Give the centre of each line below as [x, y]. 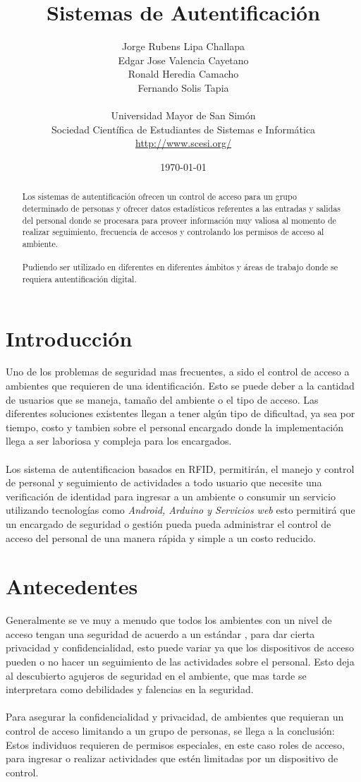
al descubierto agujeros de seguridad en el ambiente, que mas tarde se [156, 675]
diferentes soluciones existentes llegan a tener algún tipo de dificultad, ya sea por [180, 413]
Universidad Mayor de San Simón [183, 115]
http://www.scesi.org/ [183, 143]
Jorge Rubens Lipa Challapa [183, 46]
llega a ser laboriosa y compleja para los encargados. [119, 441]
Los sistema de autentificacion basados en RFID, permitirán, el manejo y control [180, 468]
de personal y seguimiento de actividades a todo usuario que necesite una [164, 482]
